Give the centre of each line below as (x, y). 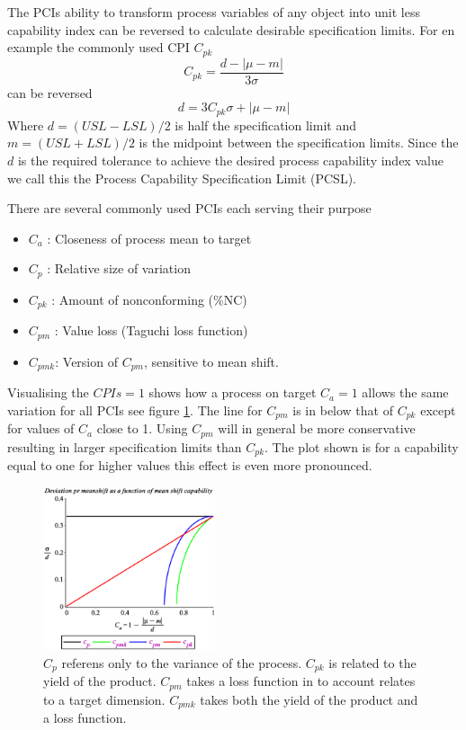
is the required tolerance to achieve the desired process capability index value (230, 160)
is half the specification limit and (265, 125)
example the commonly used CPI (99, 47)
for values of (41, 428)
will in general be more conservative (317, 428)
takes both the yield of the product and (309, 699)
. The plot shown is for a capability (362, 446)
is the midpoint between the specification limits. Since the (299, 142)
